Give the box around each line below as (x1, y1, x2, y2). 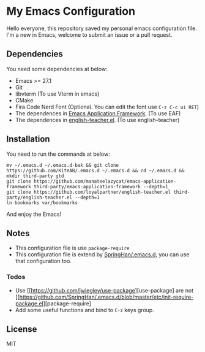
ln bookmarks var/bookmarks (6, 199, 78, 206)
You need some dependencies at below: (6, 65, 108, 72)
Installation (6, 134, 50, 145)
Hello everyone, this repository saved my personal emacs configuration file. (6, 25, 197, 32)
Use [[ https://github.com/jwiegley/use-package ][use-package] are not (15, 286, 194, 294)
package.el (15, 299, 44, 307)
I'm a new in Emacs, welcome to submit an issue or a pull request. (6, 31, 173, 38)
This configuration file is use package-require (15, 244, 130, 252)
